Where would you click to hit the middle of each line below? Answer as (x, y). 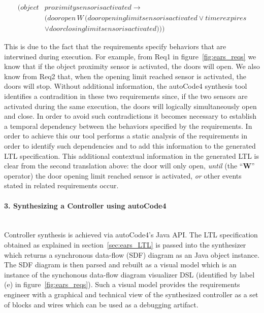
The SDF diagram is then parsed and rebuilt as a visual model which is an (120, 265)
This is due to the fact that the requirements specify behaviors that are (115, 46)
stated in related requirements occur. (61, 185)
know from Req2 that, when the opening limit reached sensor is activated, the (125, 76)
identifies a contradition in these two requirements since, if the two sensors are (126, 96)
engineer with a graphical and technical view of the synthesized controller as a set (131, 294)
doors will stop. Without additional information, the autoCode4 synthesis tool (126, 86)
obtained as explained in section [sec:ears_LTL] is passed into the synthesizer (125, 244)
